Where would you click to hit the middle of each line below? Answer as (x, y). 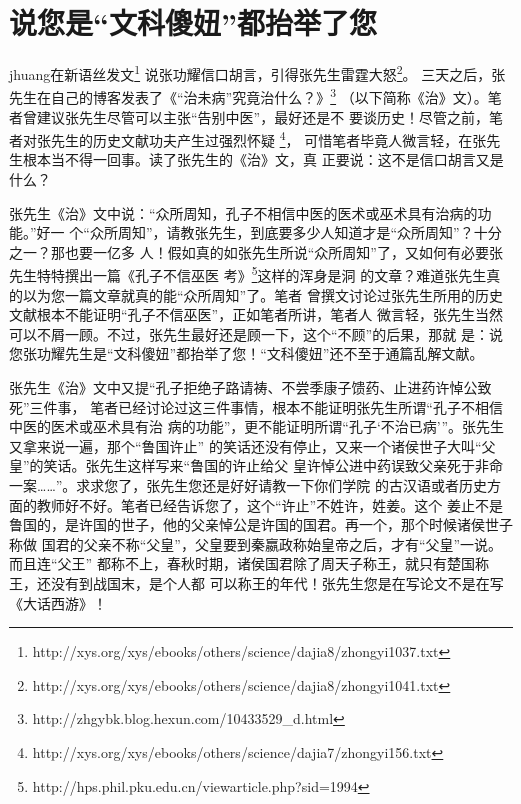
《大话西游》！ (58, 602)
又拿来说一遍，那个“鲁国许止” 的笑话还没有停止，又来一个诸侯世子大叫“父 (252, 445)
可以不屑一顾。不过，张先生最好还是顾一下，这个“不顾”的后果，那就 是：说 (256, 333)
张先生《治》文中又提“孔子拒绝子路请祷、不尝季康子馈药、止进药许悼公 (243, 387)
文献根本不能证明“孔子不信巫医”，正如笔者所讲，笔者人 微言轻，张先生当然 (256, 314)
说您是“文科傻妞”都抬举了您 (193, 22)
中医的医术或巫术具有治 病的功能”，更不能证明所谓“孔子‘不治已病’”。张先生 (257, 426)
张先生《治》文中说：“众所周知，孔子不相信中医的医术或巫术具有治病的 (243, 212)
